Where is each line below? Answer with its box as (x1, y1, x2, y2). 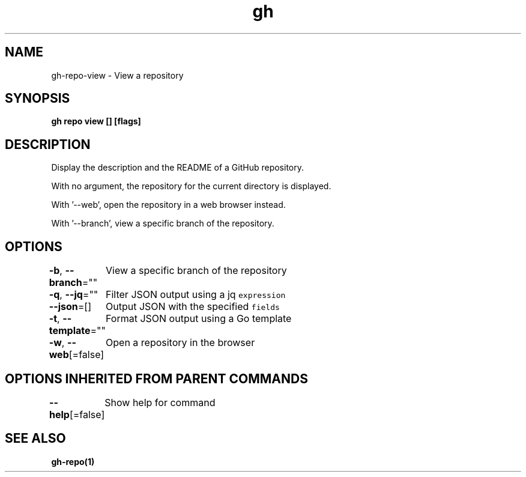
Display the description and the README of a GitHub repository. (51, 162, 304, 173)
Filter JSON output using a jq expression (106, 288, 286, 301)
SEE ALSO (5, 431, 66, 446)
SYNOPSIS (5, 91, 70, 106)
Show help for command (104, 396, 216, 409)
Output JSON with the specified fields (106, 300, 280, 313)
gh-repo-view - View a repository (51, 70, 184, 81)
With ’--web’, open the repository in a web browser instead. (51, 199, 286, 210)
